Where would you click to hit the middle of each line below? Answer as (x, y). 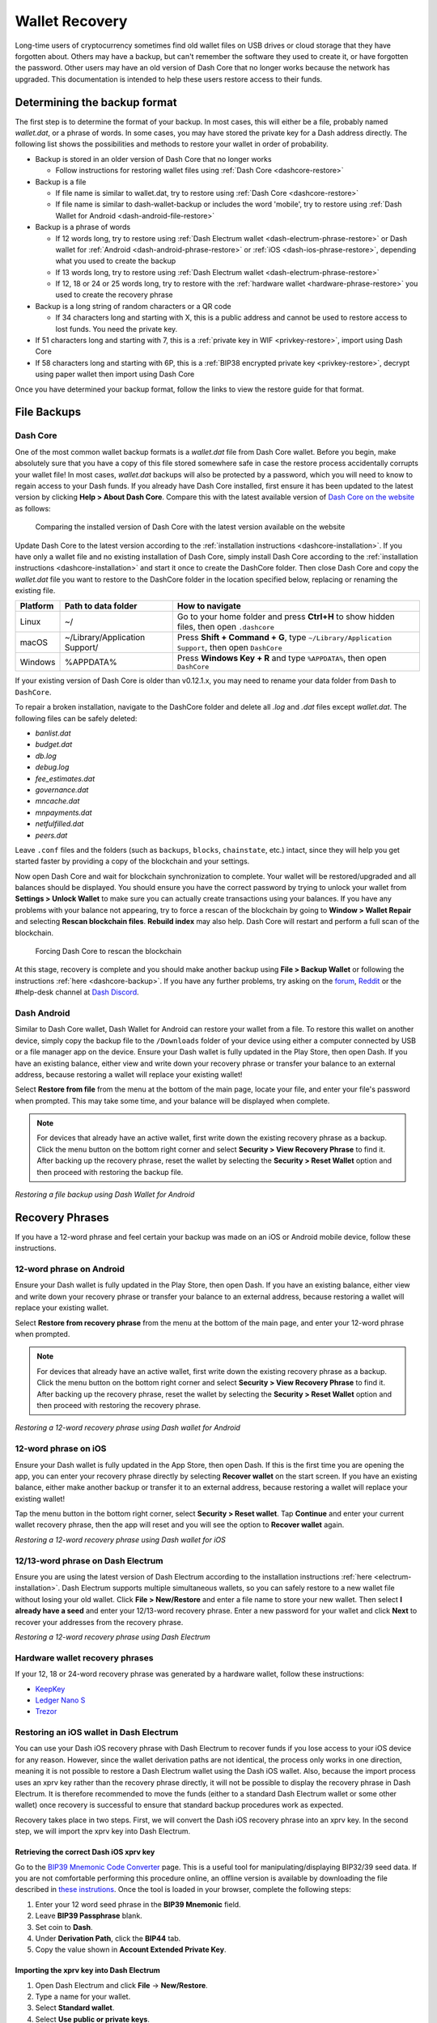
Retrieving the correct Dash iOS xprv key (85, 1852)
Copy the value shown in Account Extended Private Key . (131, 1949)
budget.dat (54, 744)
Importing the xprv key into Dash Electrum (88, 1970)
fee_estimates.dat (65, 778)
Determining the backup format (96, 102)
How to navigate (209, 606)
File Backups (48, 412)
